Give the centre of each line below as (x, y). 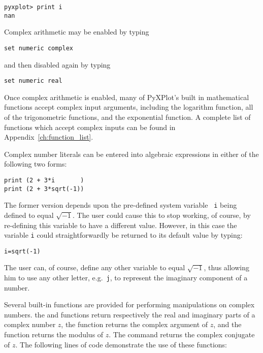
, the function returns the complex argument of (135, 324)
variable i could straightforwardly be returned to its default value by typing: (123, 235)
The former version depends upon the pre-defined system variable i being (121, 205)
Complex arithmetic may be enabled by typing (77, 32)
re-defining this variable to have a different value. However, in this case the (121, 225)
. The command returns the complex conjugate (182, 334)
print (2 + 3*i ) (44, 180)
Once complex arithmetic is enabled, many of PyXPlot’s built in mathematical (127, 97)
